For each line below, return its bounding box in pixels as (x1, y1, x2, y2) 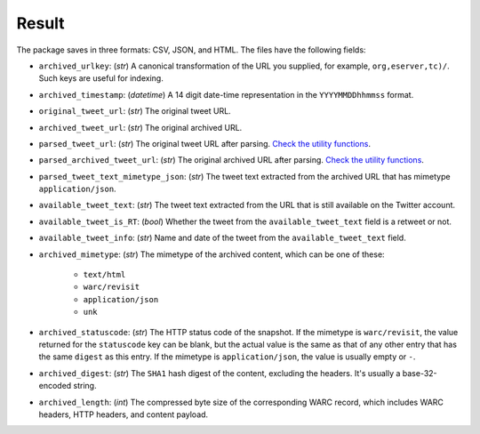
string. (73, 381, 97, 391)
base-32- (402, 367, 437, 378)
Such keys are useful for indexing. (38, 73, 164, 84)
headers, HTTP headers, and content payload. (38, 409, 209, 420)
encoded (38, 381, 72, 391)
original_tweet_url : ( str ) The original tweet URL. (38, 106, 231, 117)
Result (16, 13, 66, 33)
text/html (83, 269, 126, 280)
